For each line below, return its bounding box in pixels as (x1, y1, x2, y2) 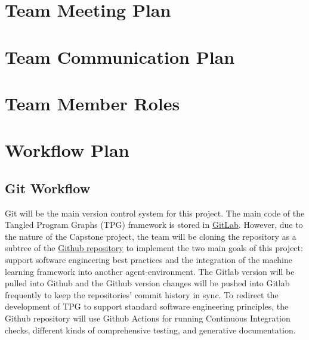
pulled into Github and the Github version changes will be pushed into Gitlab (5, 277, 290, 289)
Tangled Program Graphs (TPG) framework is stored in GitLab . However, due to (5, 218, 303, 231)
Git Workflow (5, 178, 91, 197)
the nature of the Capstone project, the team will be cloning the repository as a (5, 230, 296, 242)
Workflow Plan (5, 138, 129, 162)
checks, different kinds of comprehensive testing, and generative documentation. (5, 323, 296, 336)
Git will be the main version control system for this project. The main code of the (5, 206, 305, 219)
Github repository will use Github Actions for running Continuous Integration (5, 312, 291, 324)
